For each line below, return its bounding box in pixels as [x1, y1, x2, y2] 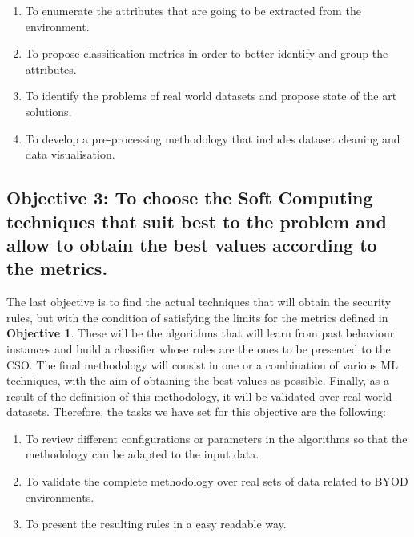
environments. [25, 488, 94, 505]
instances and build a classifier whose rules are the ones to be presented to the [6, 340, 391, 357]
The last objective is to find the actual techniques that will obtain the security [6, 293, 392, 310]
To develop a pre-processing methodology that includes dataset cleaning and [25, 130, 400, 147]
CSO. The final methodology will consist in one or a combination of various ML [6, 356, 398, 373]
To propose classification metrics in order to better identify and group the [25, 45, 388, 62]
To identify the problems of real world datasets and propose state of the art [25, 87, 397, 104]
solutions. [25, 103, 72, 119]
